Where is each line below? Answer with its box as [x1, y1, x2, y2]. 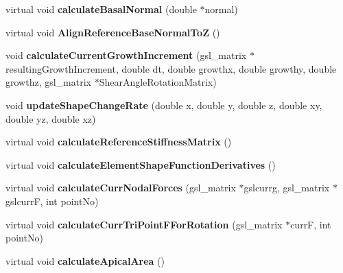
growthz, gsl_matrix [5, 75, 91, 89]
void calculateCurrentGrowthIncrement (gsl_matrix [5, 48, 247, 62]
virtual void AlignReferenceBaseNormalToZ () [5, 25, 220, 39]
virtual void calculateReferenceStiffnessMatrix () [5, 134, 232, 149]
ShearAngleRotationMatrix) [99, 75, 217, 89]
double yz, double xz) [5, 111, 96, 126]
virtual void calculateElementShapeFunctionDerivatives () [5, 157, 276, 171]
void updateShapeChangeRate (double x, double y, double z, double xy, [5, 97, 322, 112]
